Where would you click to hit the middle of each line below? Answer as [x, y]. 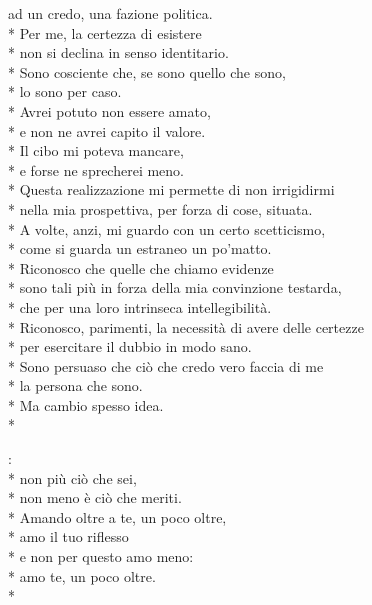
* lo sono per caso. [65, 91]
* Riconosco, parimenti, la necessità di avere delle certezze [186, 326]
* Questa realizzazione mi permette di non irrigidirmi [171, 189]
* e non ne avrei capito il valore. [107, 130]
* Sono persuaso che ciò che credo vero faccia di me [166, 365]
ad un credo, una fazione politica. [110, 13]
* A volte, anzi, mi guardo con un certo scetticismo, [167, 228]
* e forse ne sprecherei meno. [96, 169]
